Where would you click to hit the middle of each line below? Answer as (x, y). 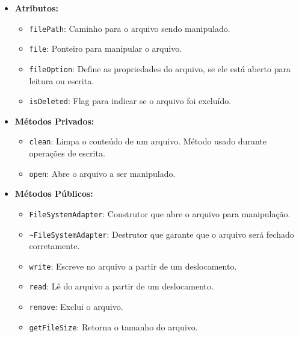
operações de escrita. (67, 153)
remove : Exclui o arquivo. (76, 307)
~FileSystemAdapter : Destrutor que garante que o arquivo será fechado (162, 234)
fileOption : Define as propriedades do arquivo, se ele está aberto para (160, 68)
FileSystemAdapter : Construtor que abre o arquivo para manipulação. (160, 213)
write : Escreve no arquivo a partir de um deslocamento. (133, 266)
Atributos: (36, 8)
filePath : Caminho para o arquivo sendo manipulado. (130, 28)
